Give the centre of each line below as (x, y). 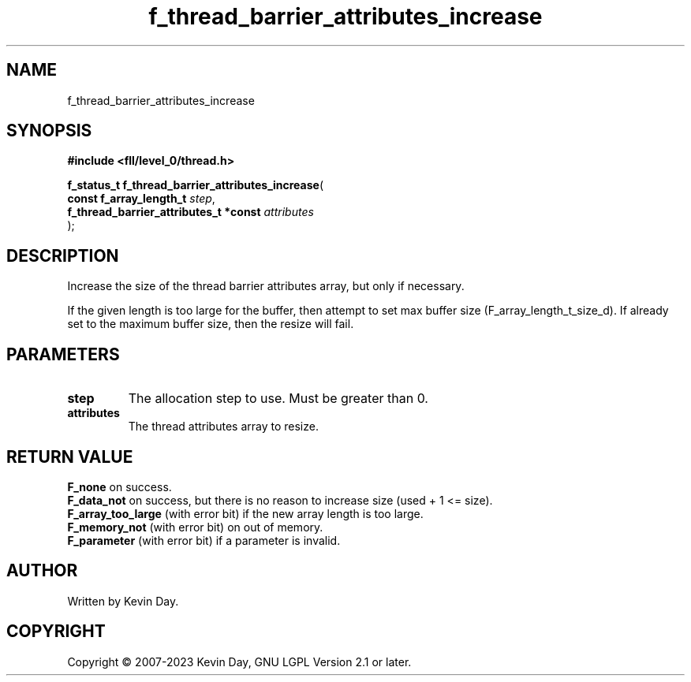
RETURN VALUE (70, 457)
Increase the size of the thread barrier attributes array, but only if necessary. (266, 286)
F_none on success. (120, 486)
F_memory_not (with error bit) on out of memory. (195, 527)
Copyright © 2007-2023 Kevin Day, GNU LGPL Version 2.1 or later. (239, 662)
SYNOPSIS (49, 131)
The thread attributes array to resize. (223, 427)
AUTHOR (42, 571)
